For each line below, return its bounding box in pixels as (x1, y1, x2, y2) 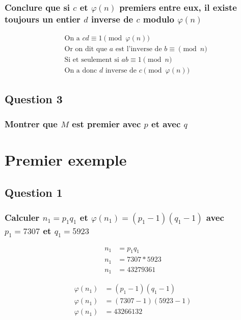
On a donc (64, 67, 97, 75)
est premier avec (72, 117, 141, 130)
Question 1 (5, 184, 63, 200)
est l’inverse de (115, 45, 162, 53)
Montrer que (5, 117, 58, 130)
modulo (143, 12, 174, 25)
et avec (151, 117, 181, 130)
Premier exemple (5, 149, 127, 170)
